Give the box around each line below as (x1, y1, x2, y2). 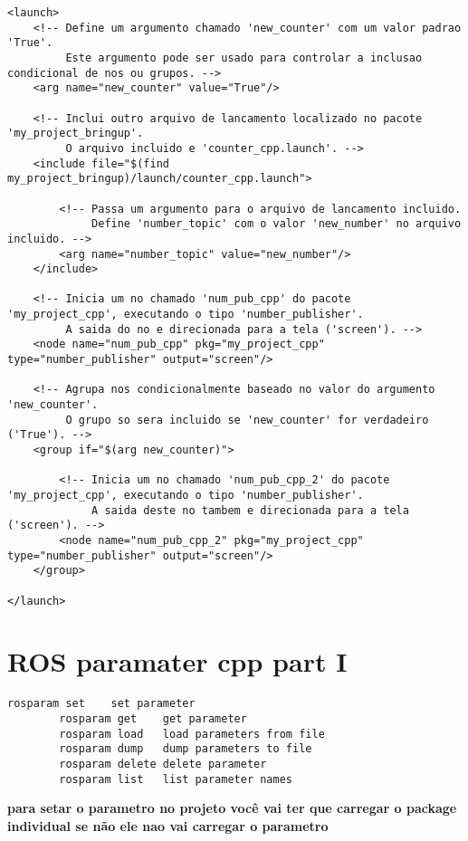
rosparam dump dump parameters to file (59, 742, 312, 756)
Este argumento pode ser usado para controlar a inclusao (65, 51, 423, 64)
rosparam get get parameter (59, 712, 247, 726)
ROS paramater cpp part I (7, 643, 348, 680)
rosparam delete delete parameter (59, 758, 267, 770)
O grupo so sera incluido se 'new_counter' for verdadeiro (65, 413, 429, 426)
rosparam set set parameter (7, 697, 196, 711)
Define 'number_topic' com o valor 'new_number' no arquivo (91, 217, 462, 231)
